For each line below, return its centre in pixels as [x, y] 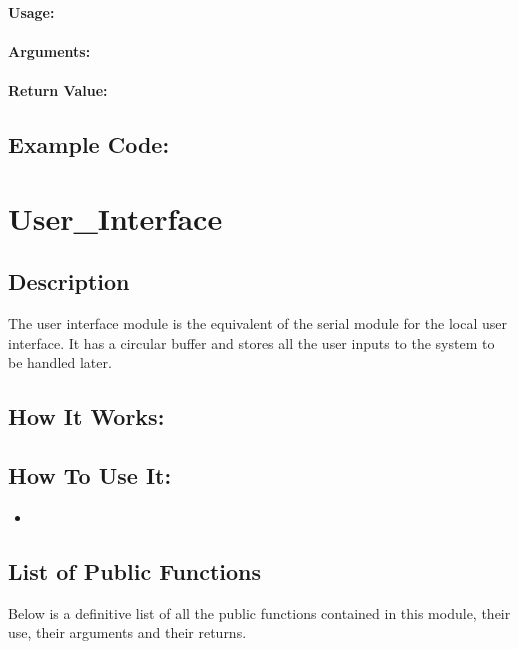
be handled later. [60, 362]
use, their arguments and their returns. [127, 632]
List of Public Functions [135, 571]
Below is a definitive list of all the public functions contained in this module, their [259, 612]
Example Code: [89, 144]
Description [69, 281]
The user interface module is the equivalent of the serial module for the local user [258, 323]
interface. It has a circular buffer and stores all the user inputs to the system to [251, 342]
